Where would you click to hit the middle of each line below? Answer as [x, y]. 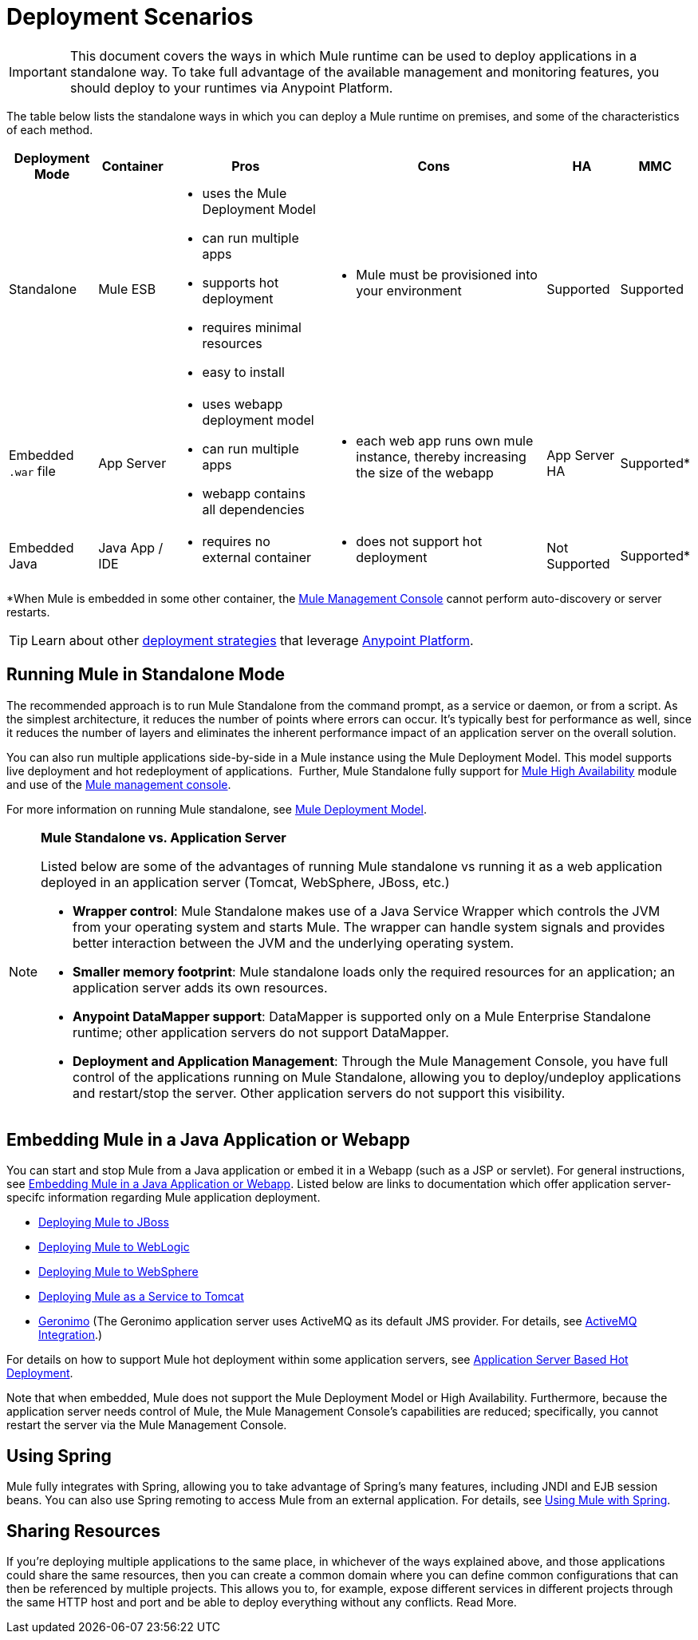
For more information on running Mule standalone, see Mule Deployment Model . [217, 809]
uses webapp [243, 404]
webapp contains [254, 493]
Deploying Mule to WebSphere [118, 1272]
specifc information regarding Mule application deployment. [164, 1198]
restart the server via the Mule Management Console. [147, 1425]
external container [257, 557]
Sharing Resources [84, 1531]
